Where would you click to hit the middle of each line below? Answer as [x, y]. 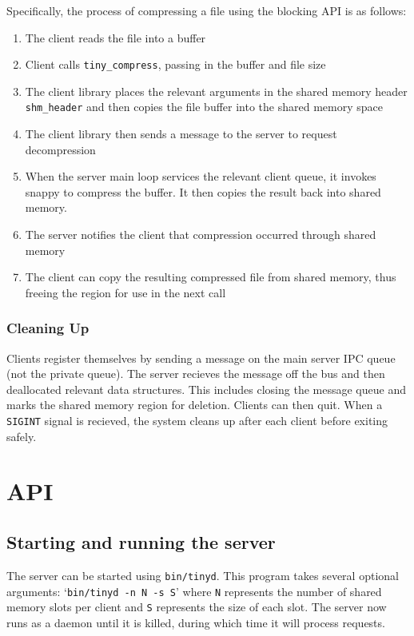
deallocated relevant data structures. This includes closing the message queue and [206, 389]
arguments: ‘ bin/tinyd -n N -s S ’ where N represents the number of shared [194, 591]
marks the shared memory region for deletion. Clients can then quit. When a [195, 405]
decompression [60, 149]
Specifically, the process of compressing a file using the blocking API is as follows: [207, 10]
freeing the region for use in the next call [125, 292]
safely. [22, 436]
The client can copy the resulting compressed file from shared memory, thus [211, 277]
